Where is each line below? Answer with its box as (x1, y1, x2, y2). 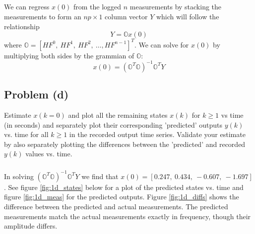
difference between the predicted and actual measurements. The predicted (4, 201, 228, 211)
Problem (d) (4, 87, 69, 102)
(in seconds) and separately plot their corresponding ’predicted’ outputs (4, 119, 223, 130)
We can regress (4, 1, 50, 12)
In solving (4, 171, 34, 181)
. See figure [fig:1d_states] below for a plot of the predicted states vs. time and (4, 182, 244, 192)
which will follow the (156, 11, 219, 21)
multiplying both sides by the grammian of (4, 50, 134, 60)
